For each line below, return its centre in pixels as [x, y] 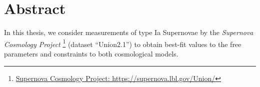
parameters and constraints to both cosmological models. [91, 53]
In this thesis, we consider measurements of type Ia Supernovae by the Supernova [129, 32]
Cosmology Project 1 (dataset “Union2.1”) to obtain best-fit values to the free [123, 43]
